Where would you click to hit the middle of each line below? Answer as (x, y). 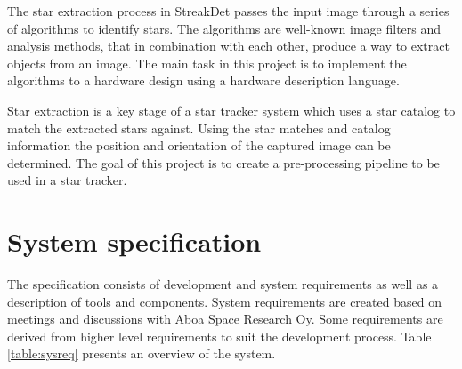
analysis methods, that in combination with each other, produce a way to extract (228, 46)
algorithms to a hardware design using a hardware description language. (203, 80)
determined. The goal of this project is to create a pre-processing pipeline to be (223, 162)
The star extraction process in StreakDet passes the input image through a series (228, 11)
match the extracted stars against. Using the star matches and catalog (199, 128)
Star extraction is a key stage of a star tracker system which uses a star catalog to (231, 110)
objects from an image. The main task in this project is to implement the (207, 63)
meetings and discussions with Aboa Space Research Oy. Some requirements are (225, 319)
